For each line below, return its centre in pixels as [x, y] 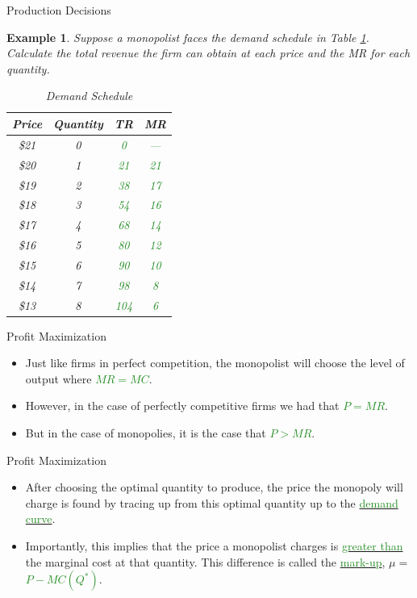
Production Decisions [59, 10]
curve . [40, 519]
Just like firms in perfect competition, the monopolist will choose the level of [215, 363]
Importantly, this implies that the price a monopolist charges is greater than [214, 546]
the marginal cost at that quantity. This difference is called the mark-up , [205, 561]
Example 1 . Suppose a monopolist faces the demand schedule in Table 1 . [188, 37]
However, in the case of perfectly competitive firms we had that [182, 406]
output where [58, 378]
